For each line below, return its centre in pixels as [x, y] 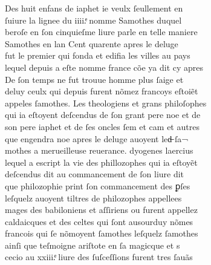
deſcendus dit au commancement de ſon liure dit [95, 174]
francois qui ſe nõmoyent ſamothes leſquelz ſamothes [102, 233]
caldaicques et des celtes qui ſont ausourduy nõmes [99, 221]
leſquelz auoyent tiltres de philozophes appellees [93, 198]
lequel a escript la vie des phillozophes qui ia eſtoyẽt [101, 162]
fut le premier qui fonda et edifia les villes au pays [98, 55]
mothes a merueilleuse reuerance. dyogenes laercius [99, 150]
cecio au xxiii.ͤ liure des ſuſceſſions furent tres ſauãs [99, 257]
